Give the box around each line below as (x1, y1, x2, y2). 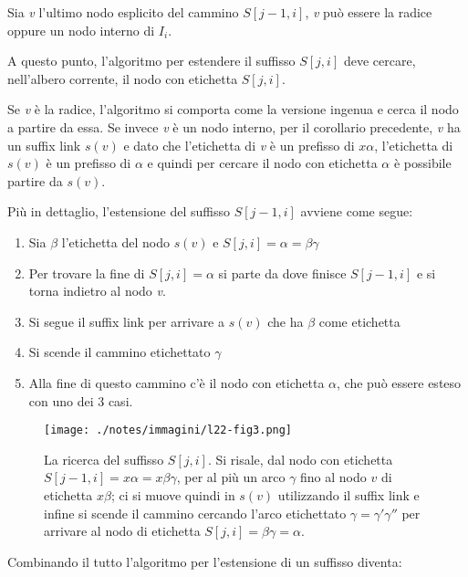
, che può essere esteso (337, 372, 462, 392)
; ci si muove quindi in (110, 485, 235, 504)
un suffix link (7, 135, 81, 154)
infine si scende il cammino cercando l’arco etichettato (44, 503, 347, 522)
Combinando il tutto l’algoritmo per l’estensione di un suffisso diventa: (7, 551, 402, 571)
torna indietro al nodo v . (28, 281, 166, 300)
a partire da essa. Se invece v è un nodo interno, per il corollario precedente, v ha (7, 117, 461, 136)
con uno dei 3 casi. (28, 391, 133, 410)
